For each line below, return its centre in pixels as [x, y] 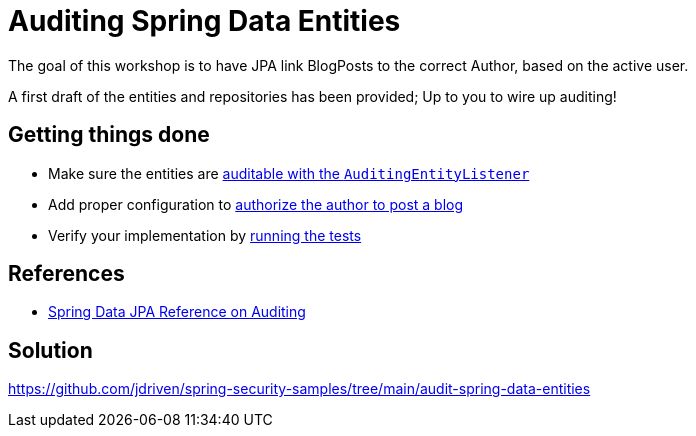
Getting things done [109, 135]
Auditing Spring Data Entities [204, 21]
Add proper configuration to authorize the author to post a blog [256, 204]
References [66, 274]
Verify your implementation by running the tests [205, 235]
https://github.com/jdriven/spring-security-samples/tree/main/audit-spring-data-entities [299, 389]
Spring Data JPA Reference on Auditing [177, 312]
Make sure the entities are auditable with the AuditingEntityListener [289, 173]
